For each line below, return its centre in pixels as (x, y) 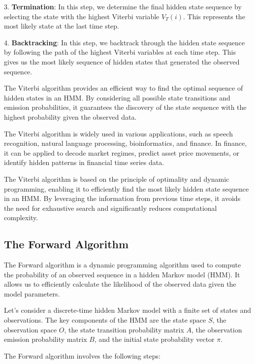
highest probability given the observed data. (70, 116)
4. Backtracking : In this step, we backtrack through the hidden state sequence (125, 42)
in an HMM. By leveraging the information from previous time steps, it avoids (122, 198)
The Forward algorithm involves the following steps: (82, 355)
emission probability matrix (46, 339)
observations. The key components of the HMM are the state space (105, 320)
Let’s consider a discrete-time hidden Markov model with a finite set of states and (128, 310)
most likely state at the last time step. (62, 26)
